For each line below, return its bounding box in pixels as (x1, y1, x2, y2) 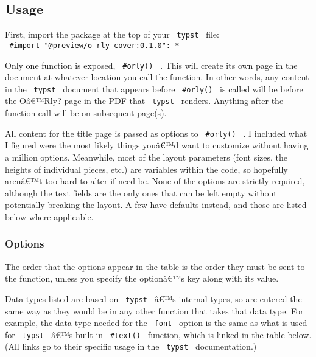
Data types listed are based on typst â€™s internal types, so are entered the (5, 292, 302, 305)
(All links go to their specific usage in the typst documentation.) (5, 340, 257, 353)
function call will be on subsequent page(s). (5, 106, 167, 119)
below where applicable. (5, 210, 94, 223)
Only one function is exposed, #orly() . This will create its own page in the (5, 58, 298, 71)
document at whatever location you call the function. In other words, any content (5, 71, 309, 83)
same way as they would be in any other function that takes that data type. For (5, 304, 304, 317)
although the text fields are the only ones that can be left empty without (5, 186, 277, 199)
